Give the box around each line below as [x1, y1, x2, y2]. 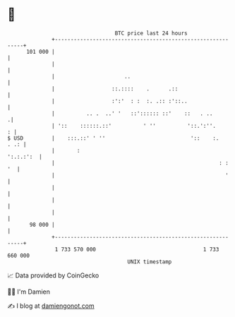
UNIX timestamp [127, 258, 172, 265]
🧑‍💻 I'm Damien [7, 287, 51, 296]
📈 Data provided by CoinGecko [7, 271, 100, 280]
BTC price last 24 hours [114, 30, 188, 37]
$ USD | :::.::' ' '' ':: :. [7, 134, 219, 142]
